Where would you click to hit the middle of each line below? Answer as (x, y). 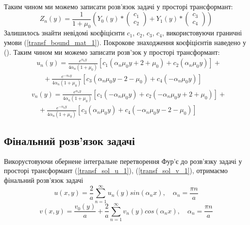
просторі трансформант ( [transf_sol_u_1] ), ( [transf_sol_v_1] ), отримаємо (116, 170)
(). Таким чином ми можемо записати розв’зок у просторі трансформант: (112, 52)
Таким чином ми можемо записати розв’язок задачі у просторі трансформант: (118, 6)
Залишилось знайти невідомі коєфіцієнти (64, 33)
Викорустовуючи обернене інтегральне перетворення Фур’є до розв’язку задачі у (123, 161)
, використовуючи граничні (202, 33)
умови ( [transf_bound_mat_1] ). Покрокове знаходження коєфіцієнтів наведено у (125, 42)
